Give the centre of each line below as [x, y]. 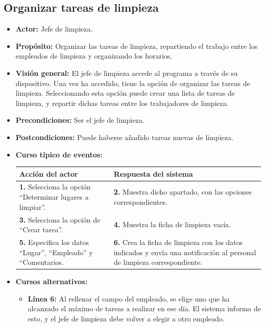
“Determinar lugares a [54, 197]
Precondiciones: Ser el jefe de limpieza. [80, 120]
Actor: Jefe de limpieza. [54, 29]
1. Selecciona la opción [55, 187]
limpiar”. [32, 207]
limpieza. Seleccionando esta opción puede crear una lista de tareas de [125, 93]
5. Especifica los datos [54, 242]
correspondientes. [140, 201]
